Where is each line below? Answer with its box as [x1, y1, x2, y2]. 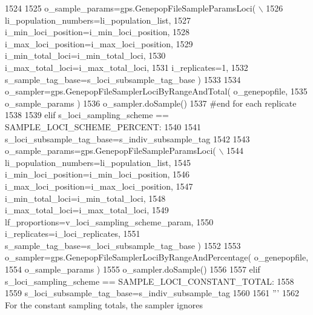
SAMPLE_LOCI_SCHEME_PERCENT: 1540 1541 [5, 120, 201, 133]
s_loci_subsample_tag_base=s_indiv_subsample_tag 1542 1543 [5, 132, 250, 145]
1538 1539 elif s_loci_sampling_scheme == [5, 108, 169, 121]
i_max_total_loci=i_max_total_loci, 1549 [5, 204, 169, 216]
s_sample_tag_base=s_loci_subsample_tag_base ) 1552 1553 [5, 239, 241, 251]
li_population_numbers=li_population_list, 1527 [5, 13, 191, 26]
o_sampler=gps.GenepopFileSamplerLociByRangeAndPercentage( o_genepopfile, [5, 251, 309, 264]
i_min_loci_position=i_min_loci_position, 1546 [5, 168, 190, 181]
